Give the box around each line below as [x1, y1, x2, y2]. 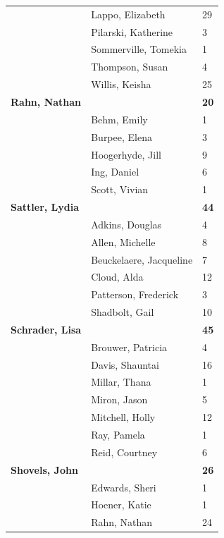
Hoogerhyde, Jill [91, 147, 161, 161]
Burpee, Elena [91, 129, 152, 144]
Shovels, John [11, 462, 78, 477]
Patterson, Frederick [91, 287, 179, 302]
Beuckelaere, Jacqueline [91, 252, 193, 267]
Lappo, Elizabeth [91, 6, 166, 21]
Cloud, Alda [91, 269, 144, 284]
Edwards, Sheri [91, 479, 156, 494]
